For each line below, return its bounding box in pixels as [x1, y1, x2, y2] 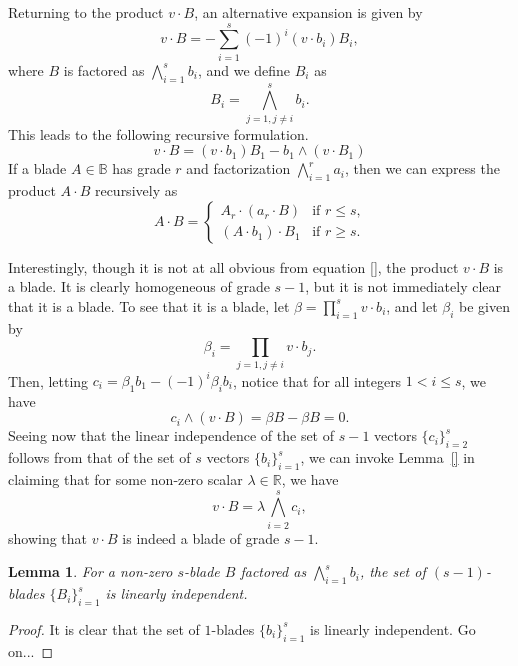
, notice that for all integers [232, 370, 402, 391]
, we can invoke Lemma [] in [300, 447, 475, 468]
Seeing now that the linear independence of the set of [8, 425, 335, 446]
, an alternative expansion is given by [194, 2, 423, 22]
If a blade [8, 158, 67, 179]
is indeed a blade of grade [122, 527, 280, 548]
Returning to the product [8, 2, 164, 22]
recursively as [94, 180, 178, 201]
